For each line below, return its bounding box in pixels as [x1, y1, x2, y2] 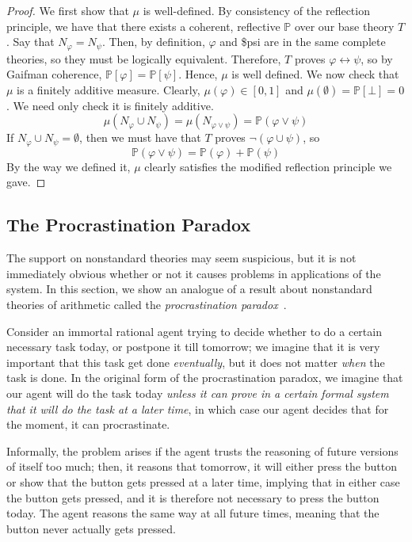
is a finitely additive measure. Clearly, [17, 81, 200, 97]
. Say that [6, 33, 55, 50]
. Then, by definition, [101, 33, 205, 50]
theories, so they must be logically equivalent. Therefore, [6, 50, 281, 67]
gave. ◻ [6, 174, 46, 190]
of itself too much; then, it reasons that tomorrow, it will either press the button [6, 458, 397, 475]
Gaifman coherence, [6, 66, 102, 82]
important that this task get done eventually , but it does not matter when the [6, 353, 385, 370]
